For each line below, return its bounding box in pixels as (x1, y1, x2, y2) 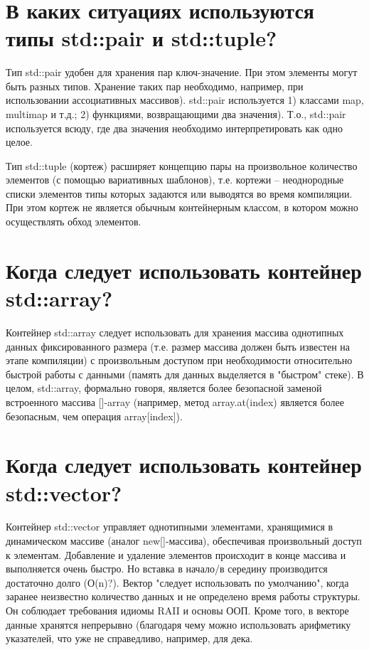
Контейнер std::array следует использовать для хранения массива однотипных (6, 324, 344, 339)
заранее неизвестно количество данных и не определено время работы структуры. (6, 589, 360, 604)
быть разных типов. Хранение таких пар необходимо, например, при (6, 78, 304, 93)
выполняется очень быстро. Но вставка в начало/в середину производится (6, 561, 328, 576)
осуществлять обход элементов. (6, 214, 141, 229)
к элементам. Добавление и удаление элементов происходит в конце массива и (6, 547, 346, 562)
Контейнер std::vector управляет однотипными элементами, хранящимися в (6, 519, 333, 534)
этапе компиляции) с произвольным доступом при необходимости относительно (6, 353, 353, 368)
